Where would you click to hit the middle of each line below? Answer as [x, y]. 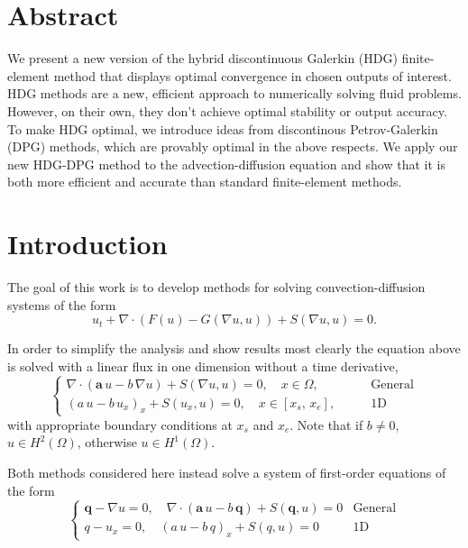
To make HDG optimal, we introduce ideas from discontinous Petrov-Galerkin [223, 128]
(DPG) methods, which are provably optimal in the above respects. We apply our [233, 146]
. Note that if [326, 424]
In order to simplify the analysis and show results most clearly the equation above [234, 348]
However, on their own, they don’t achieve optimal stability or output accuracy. [227, 110]
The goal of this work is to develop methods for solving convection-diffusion [216, 287]
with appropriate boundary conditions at [120, 424]
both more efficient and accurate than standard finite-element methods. [205, 182]
